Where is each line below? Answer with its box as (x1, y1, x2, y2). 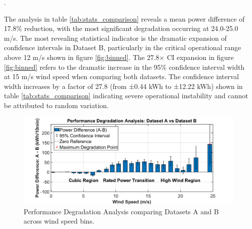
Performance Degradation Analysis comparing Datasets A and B (24, 206, 219, 216)
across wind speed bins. (24, 216, 95, 226)
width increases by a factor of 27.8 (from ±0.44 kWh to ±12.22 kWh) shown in (4, 81, 243, 91)
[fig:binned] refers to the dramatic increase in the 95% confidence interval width (4, 61, 245, 72)
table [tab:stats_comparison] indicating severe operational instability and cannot (4, 90, 249, 101)
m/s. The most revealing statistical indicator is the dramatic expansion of (4, 32, 227, 43)
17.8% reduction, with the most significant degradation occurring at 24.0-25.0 (4, 23, 238, 33)
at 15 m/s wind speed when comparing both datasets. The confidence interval (4, 71, 239, 82)
